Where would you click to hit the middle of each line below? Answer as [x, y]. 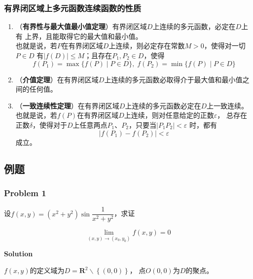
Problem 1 [25, 192]
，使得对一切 [225, 46]
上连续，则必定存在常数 [147, 46]
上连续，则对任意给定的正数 [169, 115]
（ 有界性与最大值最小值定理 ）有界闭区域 [81, 26]
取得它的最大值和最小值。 [101, 36]
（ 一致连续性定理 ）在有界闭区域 [67, 105]
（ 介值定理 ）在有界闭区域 [57, 79]
